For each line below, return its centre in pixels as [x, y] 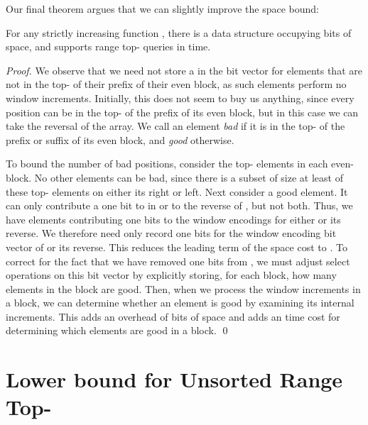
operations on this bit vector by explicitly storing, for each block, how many [171, 275]
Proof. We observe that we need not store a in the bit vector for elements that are [184, 70]
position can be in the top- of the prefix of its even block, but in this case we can [182, 112]
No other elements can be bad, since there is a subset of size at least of [189, 177]
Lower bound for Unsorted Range [174, 379]
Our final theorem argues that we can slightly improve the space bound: [162, 9]
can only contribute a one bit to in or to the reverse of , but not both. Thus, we [179, 205]
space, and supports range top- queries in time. [108, 46]
